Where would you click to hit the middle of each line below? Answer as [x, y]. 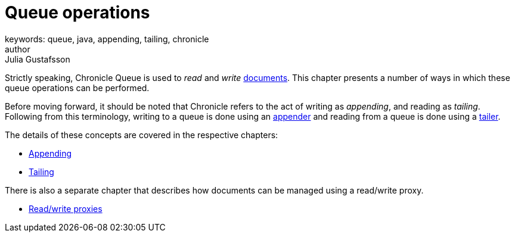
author [18, 49]
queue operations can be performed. [77, 88]
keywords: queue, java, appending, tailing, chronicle [107, 39]
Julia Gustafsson [38, 59]
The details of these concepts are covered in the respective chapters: [142, 135]
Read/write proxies [66, 208]
